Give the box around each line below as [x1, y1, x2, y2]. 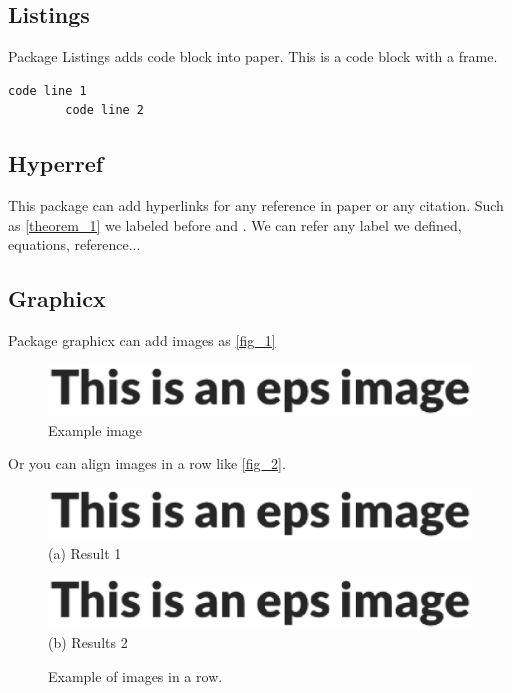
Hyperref [8, 148, 104, 179]
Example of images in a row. [48, 665, 223, 686]
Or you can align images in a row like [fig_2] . [8, 453, 286, 474]
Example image [48, 419, 142, 440]
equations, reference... [8, 234, 141, 255]
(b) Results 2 [48, 632, 128, 653]
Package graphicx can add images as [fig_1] [8, 330, 276, 351]
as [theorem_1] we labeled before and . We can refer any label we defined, [8, 214, 462, 235]
